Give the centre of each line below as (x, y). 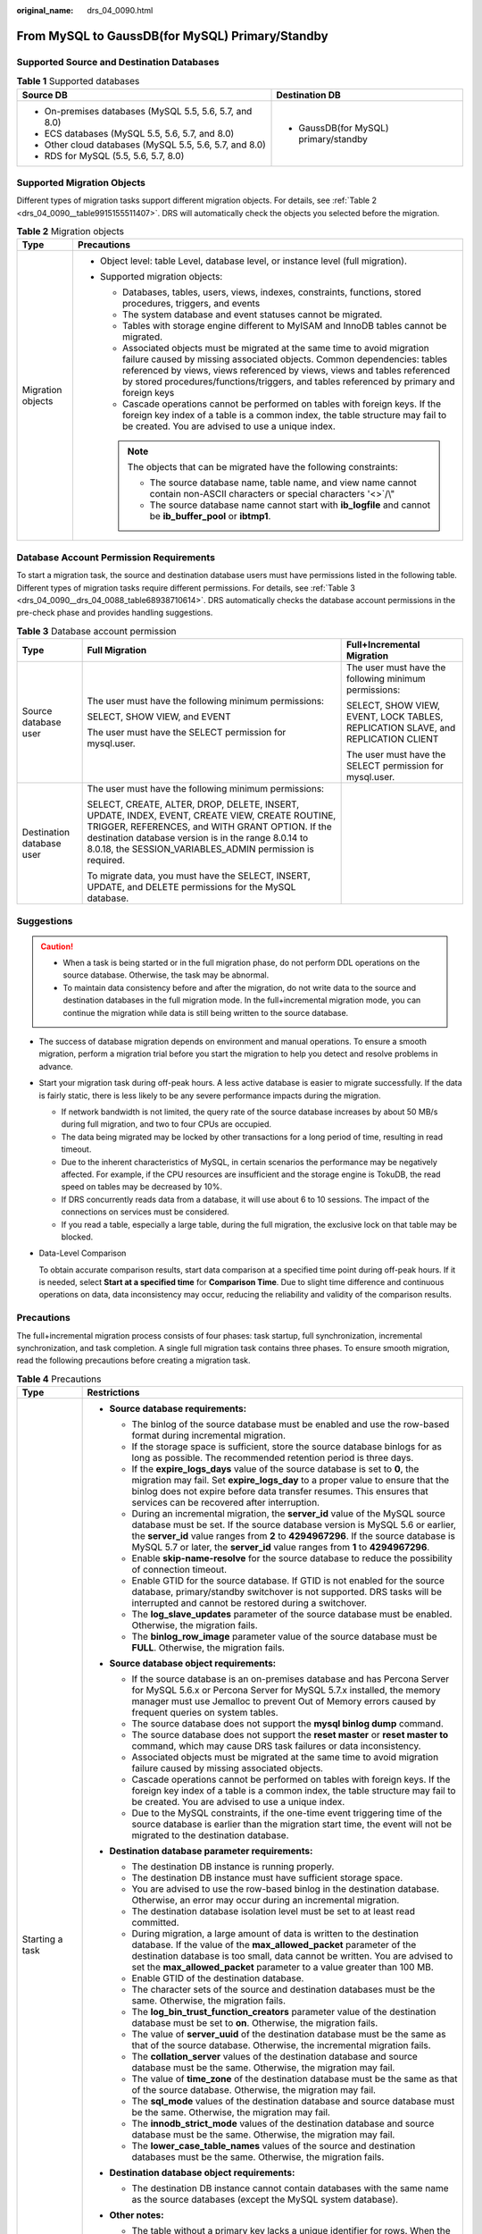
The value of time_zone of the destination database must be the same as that (295, 2079)
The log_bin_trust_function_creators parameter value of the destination (284, 2012)
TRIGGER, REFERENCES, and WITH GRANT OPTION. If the (209, 827)
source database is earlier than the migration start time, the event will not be (292, 1825)
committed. (155, 1923)
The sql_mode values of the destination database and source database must (293, 2102)
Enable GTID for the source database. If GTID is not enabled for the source (288, 1581)
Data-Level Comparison (83, 1253)
